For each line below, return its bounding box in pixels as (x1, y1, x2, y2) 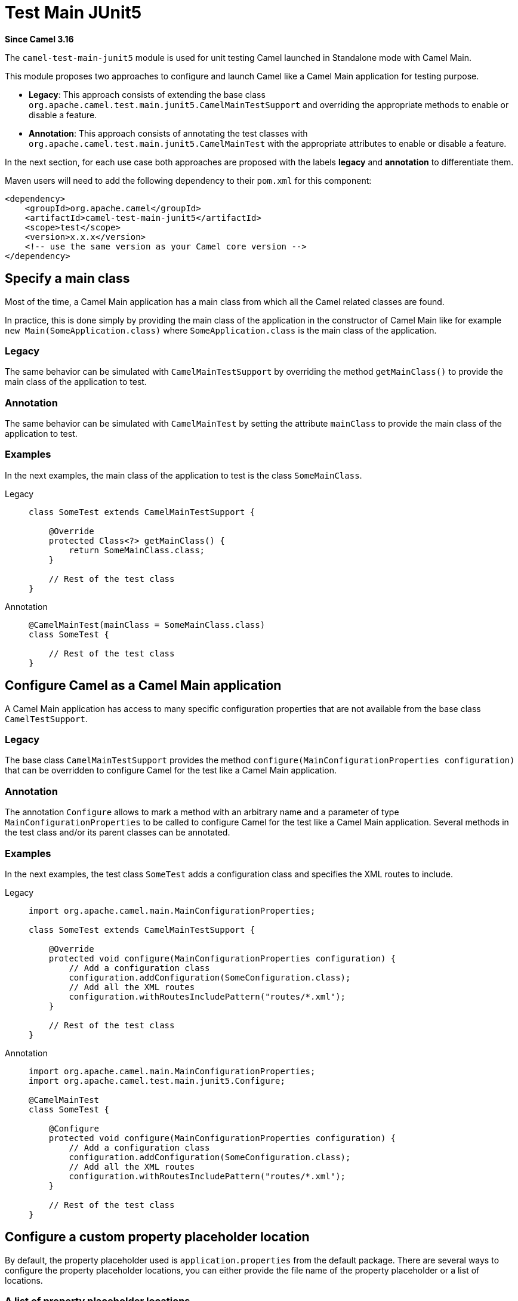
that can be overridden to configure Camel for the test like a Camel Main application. (5, 765, 337, 776)
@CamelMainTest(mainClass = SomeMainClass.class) (29, 619, 266, 630)
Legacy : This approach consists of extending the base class (29, 89, 266, 100)
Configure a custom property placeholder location (5, 1229, 310, 1245)
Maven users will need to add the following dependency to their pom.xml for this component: (5, 175, 372, 186)
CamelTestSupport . (5, 713, 88, 724)
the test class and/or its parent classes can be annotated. (5, 827, 230, 838)
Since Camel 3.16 (5, 33, 74, 44)
